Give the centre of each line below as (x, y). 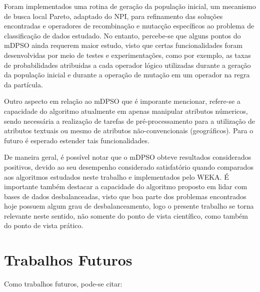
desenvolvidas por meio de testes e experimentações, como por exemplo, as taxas (127, 55)
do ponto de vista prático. (44, 225)
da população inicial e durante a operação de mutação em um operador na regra (127, 75)
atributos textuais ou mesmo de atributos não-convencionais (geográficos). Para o (129, 131)
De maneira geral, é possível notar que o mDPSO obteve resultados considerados (128, 157)
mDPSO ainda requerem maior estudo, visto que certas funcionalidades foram (123, 45)
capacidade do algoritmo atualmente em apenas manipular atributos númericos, (126, 111)
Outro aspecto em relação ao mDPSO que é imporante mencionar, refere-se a (122, 101)
